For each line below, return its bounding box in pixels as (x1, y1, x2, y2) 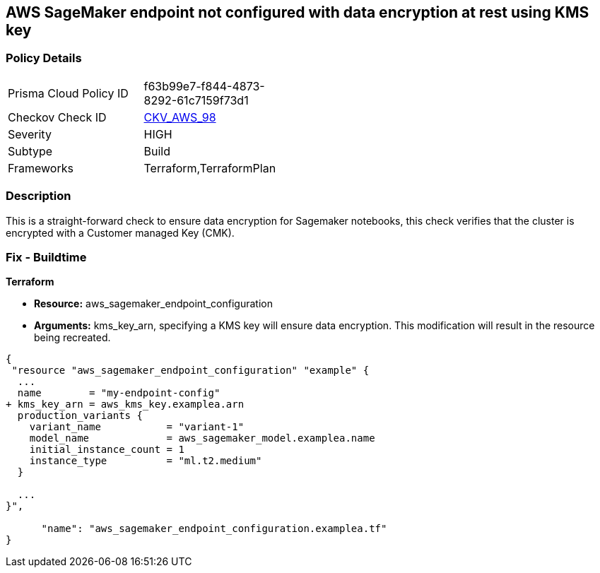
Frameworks (8, 160, 73, 175)
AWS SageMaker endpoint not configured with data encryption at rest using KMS (6, 4, 589, 21)
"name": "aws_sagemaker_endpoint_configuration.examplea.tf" (41, 523, 387, 535)
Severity (8, 126, 52, 141)
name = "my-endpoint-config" (17, 387, 220, 399)
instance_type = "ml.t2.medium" (29, 455, 262, 467)
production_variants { (17, 410, 143, 422)
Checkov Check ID (8, 110, 107, 124)
